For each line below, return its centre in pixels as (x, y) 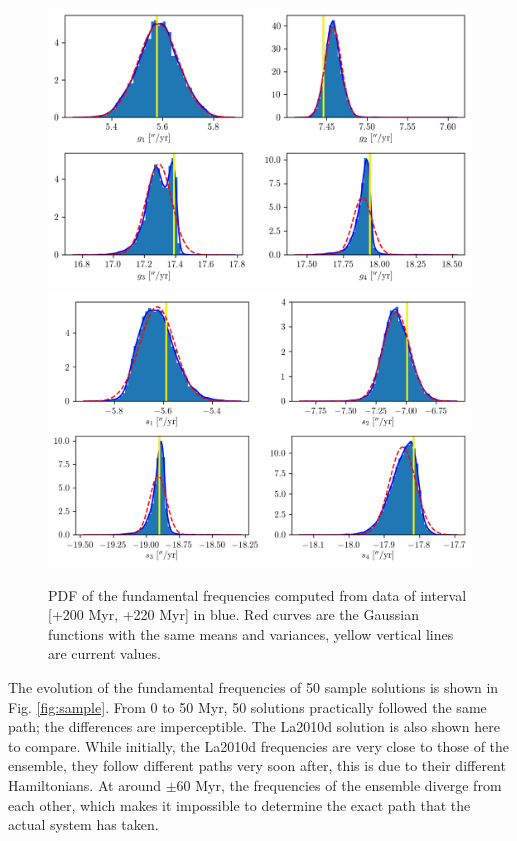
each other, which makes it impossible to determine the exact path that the (239, 804)
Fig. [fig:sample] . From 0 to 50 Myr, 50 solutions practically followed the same (247, 706)
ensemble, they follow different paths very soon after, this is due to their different (257, 765)
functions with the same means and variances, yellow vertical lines (251, 633)
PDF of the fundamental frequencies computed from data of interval (257, 594)
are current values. (104, 653)
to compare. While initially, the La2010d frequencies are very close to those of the (259, 745)
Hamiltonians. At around (84, 784)
